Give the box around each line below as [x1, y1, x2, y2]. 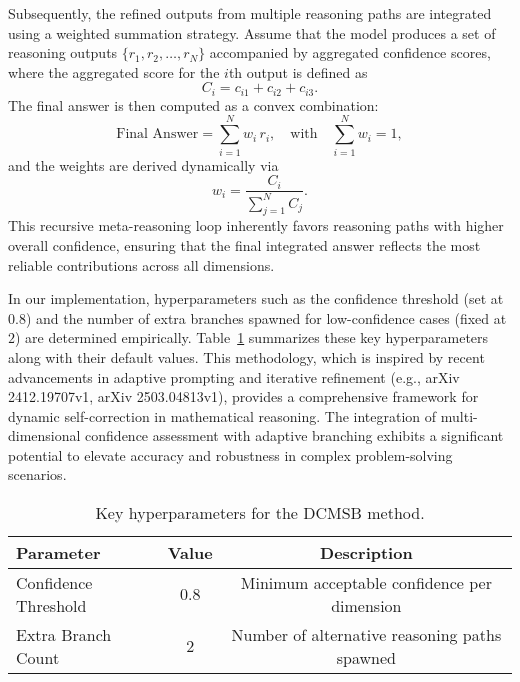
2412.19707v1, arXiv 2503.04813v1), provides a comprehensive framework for [8, 386, 479, 407]
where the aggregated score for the [8, 61, 220, 82]
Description [320, 541, 413, 565]
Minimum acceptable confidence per [240, 571, 492, 595]
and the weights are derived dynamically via [8, 154, 279, 175]
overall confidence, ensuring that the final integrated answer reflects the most [8, 234, 481, 255]
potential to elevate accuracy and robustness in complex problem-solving [8, 444, 453, 465]
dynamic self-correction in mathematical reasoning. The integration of [8, 405, 437, 426]
